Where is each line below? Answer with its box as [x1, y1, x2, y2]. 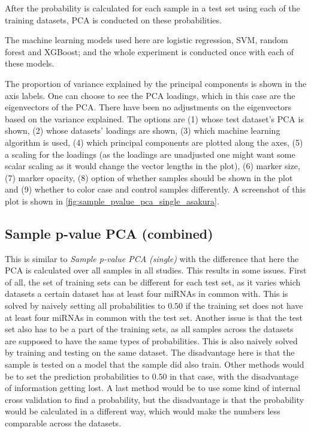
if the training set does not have [185, 299, 303, 312]
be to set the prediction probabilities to [5, 369, 149, 382]
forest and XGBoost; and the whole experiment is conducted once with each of [5, 45, 294, 58]
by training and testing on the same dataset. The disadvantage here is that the [5, 346, 295, 359]
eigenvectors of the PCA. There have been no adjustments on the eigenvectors [5, 101, 292, 113]
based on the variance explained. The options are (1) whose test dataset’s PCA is [5, 112, 304, 125]
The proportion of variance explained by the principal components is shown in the [5, 77, 307, 89]
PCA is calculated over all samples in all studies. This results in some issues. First [5, 264, 307, 276]
